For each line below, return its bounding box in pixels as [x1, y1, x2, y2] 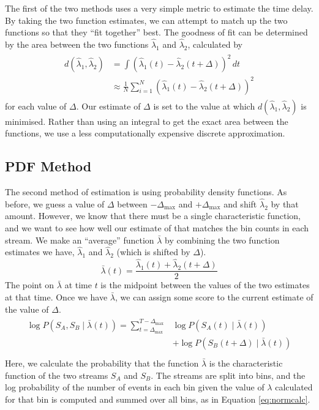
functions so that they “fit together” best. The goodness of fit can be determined [5, 26, 308, 39]
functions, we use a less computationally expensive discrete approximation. [5, 127, 285, 140]
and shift [223, 197, 257, 210]
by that [271, 197, 299, 210]
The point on [5, 278, 54, 291]
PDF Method [5, 157, 92, 176]
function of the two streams [5, 368, 108, 381]
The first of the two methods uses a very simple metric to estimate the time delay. [5, 2, 313, 14]
